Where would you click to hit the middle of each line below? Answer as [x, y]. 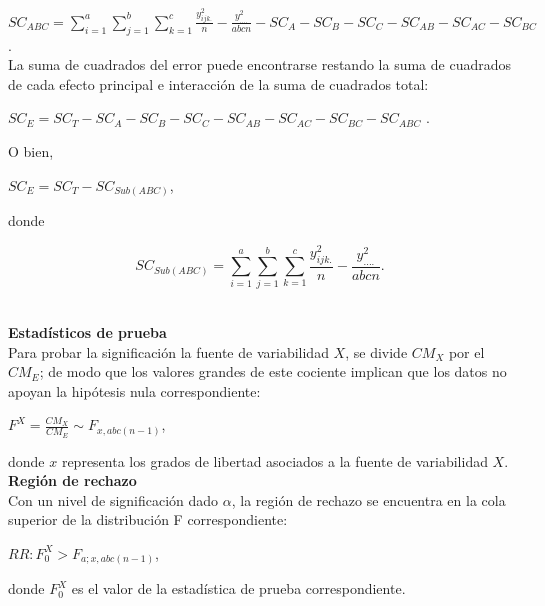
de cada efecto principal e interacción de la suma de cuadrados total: [218, 83]
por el [466, 351]
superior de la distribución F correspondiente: [148, 519]
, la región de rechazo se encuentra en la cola [368, 499]
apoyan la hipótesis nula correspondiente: [134, 390]
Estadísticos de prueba [87, 331]
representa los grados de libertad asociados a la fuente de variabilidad [274, 460]
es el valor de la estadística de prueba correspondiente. [238, 588]
